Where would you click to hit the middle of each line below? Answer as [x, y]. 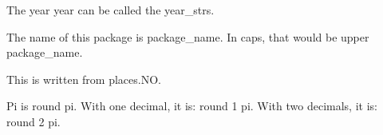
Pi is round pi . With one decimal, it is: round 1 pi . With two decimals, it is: [192, 106]
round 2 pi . [34, 121]
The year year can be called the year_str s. [111, 10]
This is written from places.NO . [84, 79]
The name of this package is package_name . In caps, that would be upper [188, 36]
